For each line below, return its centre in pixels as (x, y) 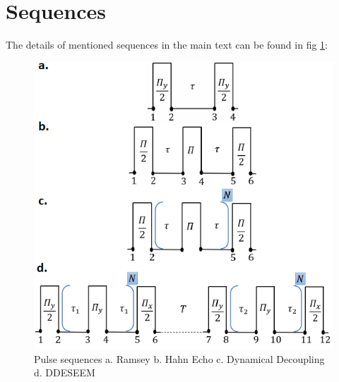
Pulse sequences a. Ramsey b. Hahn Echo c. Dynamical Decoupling (179, 358)
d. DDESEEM (65, 372)
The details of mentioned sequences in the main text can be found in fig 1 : (167, 45)
